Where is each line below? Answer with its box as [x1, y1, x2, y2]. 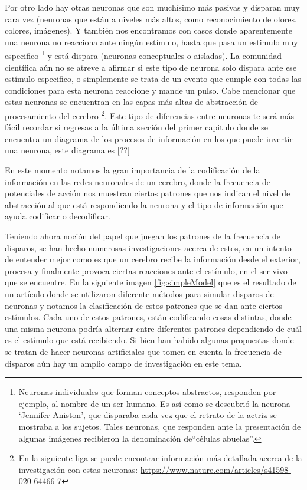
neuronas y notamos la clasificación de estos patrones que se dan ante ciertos [5, 299, 283, 311]
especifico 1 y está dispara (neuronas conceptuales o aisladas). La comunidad [5, 48, 282, 62]
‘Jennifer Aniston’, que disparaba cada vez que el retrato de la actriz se [18, 409, 277, 421]
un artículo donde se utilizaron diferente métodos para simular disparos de [5, 287, 274, 300]
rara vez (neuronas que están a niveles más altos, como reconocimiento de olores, [5, 12, 297, 25]
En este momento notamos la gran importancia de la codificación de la [5, 164, 260, 176]
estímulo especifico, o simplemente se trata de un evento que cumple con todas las [5, 73, 302, 85]
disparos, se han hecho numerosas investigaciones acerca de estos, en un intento [5, 241, 292, 254]
